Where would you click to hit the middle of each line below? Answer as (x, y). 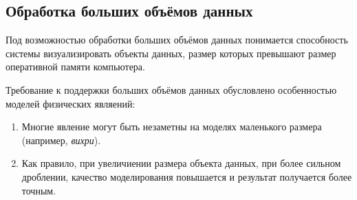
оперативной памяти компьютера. (75, 67)
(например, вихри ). (61, 140)
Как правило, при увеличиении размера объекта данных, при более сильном (181, 163)
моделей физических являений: (71, 103)
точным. (39, 190)
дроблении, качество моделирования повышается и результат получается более (187, 176)
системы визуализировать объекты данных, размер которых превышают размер (171, 53)
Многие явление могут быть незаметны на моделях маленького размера (172, 127)
